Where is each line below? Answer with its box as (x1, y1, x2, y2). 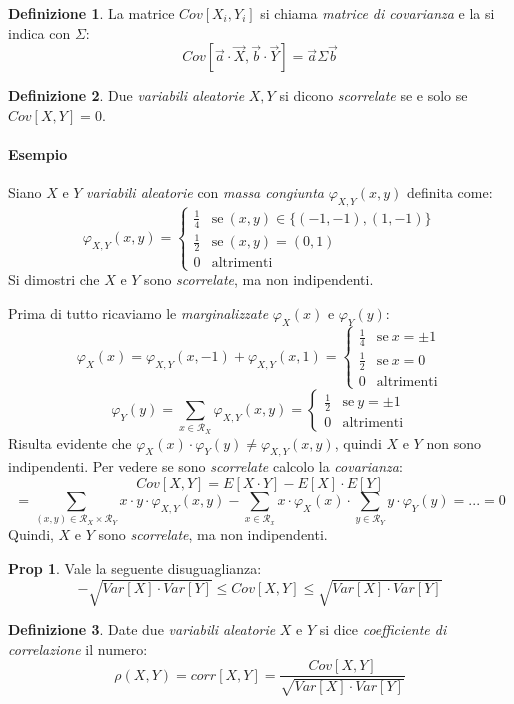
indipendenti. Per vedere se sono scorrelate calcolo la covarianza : (8, 456, 403, 477)
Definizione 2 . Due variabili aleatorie (8, 85, 245, 106)
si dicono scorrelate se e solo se (279, 85, 468, 106)
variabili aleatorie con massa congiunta (86, 182, 324, 203)
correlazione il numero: (8, 638, 148, 659)
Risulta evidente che (8, 432, 132, 453)
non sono (426, 432, 481, 453)
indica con (8, 22, 71, 43)
